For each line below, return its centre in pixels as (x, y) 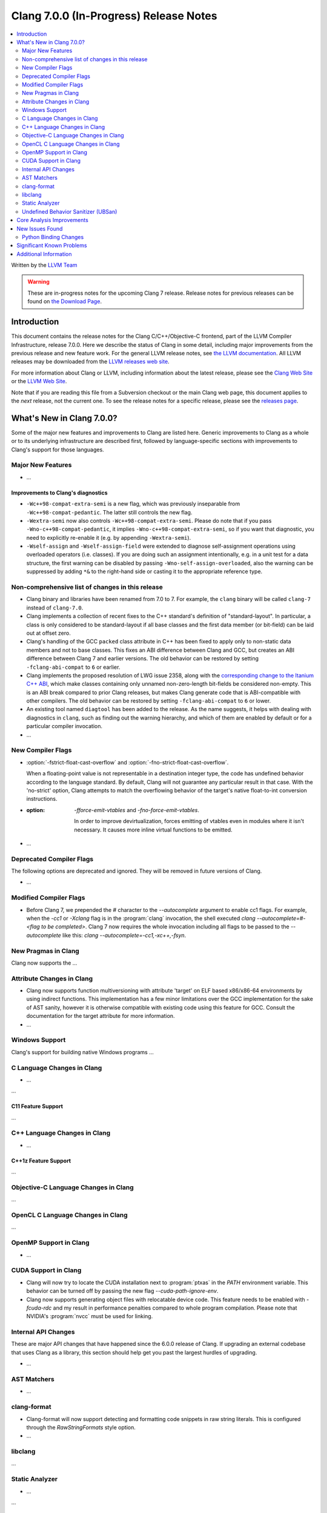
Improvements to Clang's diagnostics (59, 493)
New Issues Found (40, 228)
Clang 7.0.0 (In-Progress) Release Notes (114, 16)
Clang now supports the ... (44, 963)
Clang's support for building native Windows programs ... (83, 1052)
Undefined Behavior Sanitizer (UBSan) (70, 211)
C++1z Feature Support (41, 1160)
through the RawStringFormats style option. (81, 1427)
